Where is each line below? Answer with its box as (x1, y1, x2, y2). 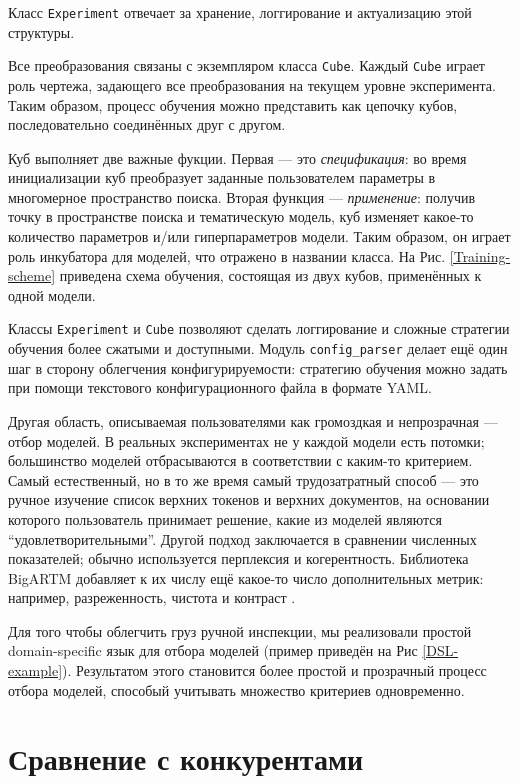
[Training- (449, 245, 511, 266)
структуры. (8, 21, 75, 42)
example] (8, 660, 63, 681)
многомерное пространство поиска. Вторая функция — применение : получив (8, 186, 476, 207)
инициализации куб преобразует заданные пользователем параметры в (8, 167, 436, 188)
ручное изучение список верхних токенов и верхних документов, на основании (8, 489, 490, 510)
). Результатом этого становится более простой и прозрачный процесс (62, 660, 487, 681)
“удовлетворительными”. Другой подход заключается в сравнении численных (8, 528, 477, 549)
